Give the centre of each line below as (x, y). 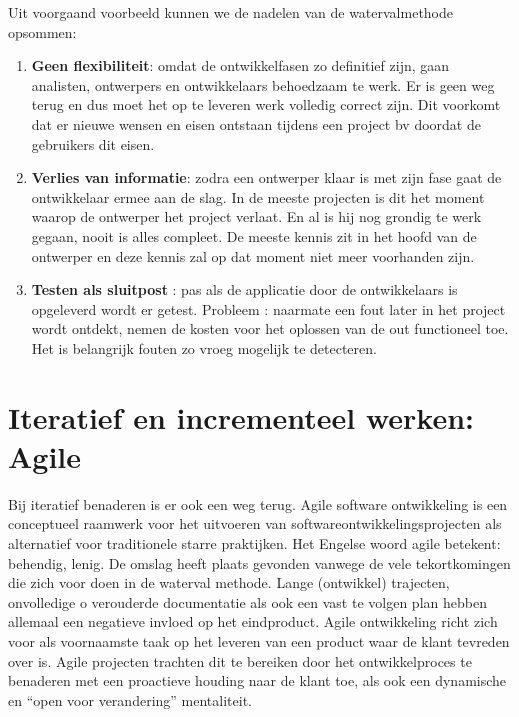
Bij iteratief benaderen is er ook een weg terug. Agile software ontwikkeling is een (258, 503)
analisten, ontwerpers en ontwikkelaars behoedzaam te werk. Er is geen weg (263, 84)
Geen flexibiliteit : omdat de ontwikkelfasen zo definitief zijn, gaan (240, 65)
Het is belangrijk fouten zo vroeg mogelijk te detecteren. (204, 347)
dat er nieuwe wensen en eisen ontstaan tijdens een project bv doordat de (256, 123)
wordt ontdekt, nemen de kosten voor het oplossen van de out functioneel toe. (270, 328)
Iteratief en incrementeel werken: (241, 416)
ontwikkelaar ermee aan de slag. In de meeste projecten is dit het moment (258, 196)
